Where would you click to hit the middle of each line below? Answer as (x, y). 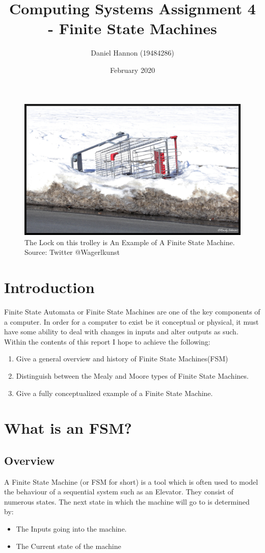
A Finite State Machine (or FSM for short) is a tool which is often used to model (131, 481)
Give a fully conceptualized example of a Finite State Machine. (114, 393)
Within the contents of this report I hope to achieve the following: (107, 341)
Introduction (49, 287)
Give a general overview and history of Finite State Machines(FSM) (122, 359)
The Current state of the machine (69, 546)
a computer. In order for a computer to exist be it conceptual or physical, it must (131, 321)
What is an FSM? (68, 428)
